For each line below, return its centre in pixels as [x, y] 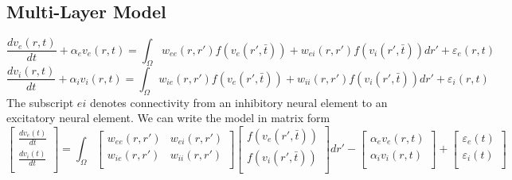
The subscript [40, 102]
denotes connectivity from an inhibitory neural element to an [238, 102]
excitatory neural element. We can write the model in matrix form [168, 118]
